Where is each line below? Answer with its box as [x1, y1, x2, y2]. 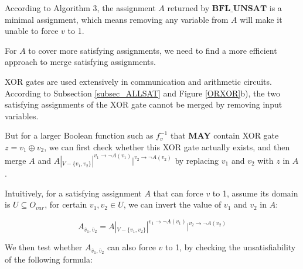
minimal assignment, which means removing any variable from [5, 13, 229, 25]
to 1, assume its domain [212, 187, 298, 199]
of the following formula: [5, 253, 93, 265]
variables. [5, 109, 39, 122]
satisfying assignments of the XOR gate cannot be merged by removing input [5, 98, 282, 111]
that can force [153, 187, 203, 199]
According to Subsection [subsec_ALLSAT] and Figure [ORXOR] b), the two [5, 87, 280, 99]
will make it [240, 13, 282, 25]
